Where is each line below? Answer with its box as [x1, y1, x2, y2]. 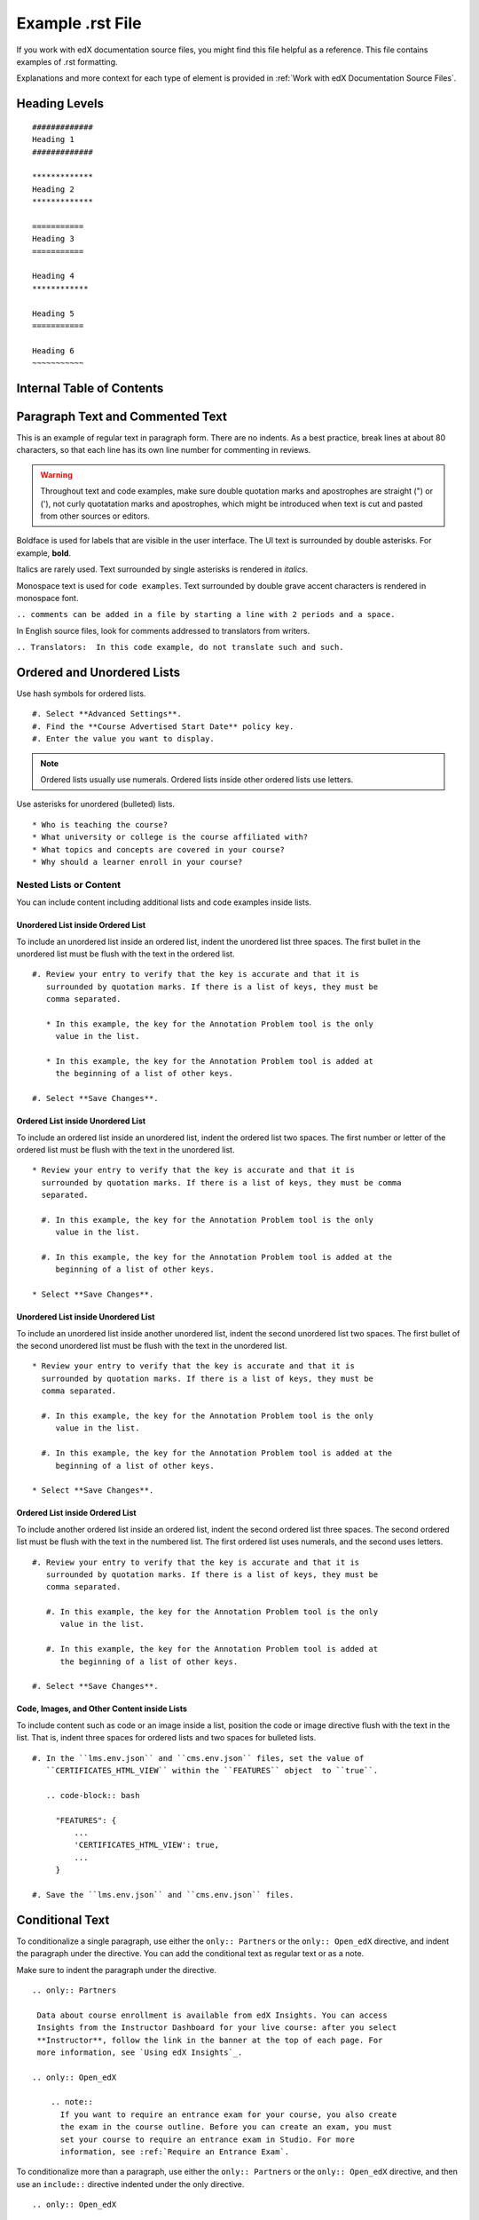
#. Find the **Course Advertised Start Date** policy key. [32, 721, 294, 732]
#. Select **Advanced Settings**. [32, 709, 182, 719]
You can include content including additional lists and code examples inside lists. [16, 897, 312, 908]
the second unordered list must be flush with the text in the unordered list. [16, 1341, 287, 1352]
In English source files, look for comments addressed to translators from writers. [16, 625, 310, 636]
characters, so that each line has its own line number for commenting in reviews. [16, 445, 311, 456]
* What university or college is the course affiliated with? [32, 832, 309, 843]
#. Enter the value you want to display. [32, 733, 215, 744]
